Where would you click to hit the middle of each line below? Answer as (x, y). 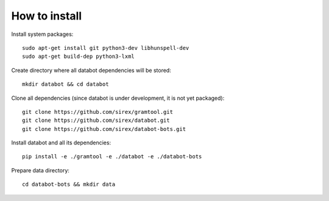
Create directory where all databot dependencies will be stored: (91, 70)
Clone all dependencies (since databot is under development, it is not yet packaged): (118, 98)
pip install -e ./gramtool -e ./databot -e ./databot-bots (112, 157)
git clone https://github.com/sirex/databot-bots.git (104, 129)
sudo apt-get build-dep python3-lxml (79, 57)
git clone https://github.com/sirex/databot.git (96, 121)
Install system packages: (42, 34)
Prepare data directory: (41, 170)
